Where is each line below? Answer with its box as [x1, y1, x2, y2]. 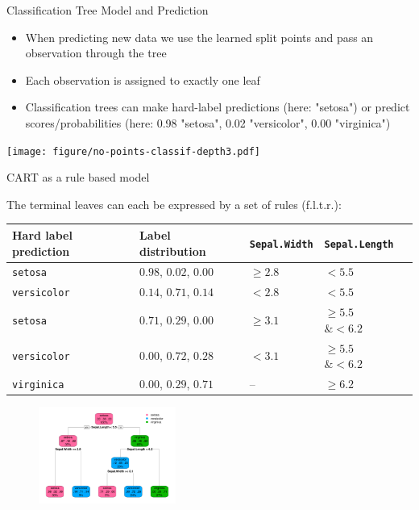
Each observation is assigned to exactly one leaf [25, 71, 260, 88]
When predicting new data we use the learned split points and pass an [25, 28, 374, 45]
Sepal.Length [324, 238, 394, 250]
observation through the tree [25, 44, 167, 61]
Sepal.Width [249, 238, 313, 250]
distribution [139, 242, 206, 259]
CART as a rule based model [6, 169, 150, 186]
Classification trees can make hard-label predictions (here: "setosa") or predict [25, 98, 410, 115]
